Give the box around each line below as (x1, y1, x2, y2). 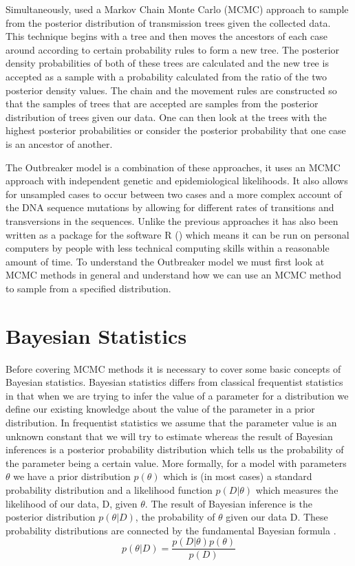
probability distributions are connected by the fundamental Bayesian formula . (6, 523, 336, 537)
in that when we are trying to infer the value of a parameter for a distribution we (6, 388, 349, 402)
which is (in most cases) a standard (163, 469, 312, 483)
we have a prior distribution (13, 469, 131, 483)
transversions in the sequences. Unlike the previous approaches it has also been (6, 213, 338, 228)
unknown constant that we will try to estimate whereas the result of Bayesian (6, 428, 333, 443)
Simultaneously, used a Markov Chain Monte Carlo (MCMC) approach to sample (6, 2, 349, 16)
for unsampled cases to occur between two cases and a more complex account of (6, 186, 342, 201)
